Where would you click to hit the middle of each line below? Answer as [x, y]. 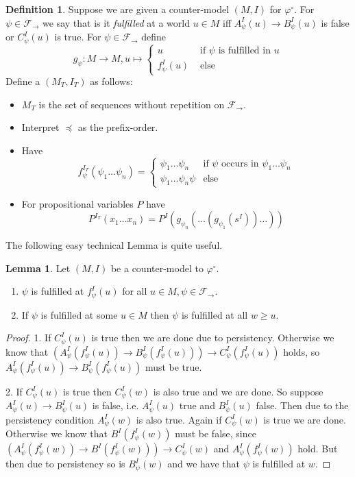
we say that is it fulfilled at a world [116, 22]
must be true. [173, 366]
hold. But [318, 449]
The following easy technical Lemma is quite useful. [114, 245]
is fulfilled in [244, 50]
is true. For [78, 37]
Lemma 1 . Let [38, 268]
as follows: [111, 81]
